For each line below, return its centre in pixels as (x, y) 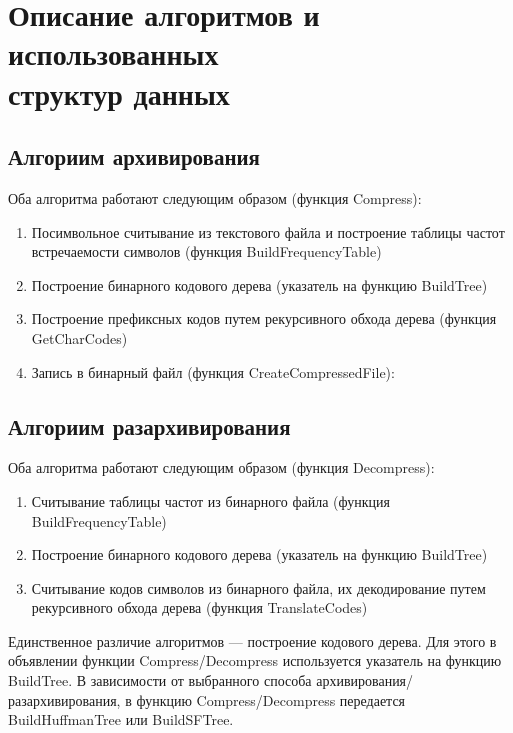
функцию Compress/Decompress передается (271, 699)
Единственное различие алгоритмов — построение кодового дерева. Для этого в (252, 640)
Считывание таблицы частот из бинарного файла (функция (210, 500)
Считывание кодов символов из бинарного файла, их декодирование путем (258, 587)
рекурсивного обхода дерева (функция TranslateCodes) (199, 607)
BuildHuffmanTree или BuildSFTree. (121, 719)
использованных (113, 53)
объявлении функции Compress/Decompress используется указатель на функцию (255, 660)
